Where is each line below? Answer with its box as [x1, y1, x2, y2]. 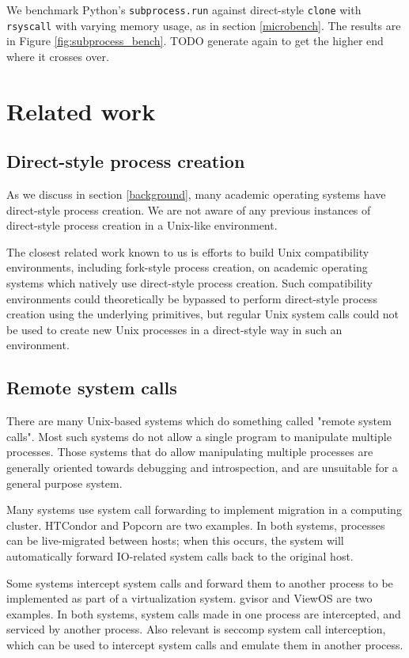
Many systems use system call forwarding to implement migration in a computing [6, 501, 402, 518]
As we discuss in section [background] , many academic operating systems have [6, 186, 386, 203]
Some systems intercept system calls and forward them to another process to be [6, 574, 393, 591]
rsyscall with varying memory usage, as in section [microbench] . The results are [6, 17, 401, 33]
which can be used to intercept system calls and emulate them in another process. [6, 636, 403, 652]
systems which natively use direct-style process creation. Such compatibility [6, 275, 373, 291]
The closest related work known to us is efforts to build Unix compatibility [6, 243, 369, 260]
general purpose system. [6, 474, 123, 491]
